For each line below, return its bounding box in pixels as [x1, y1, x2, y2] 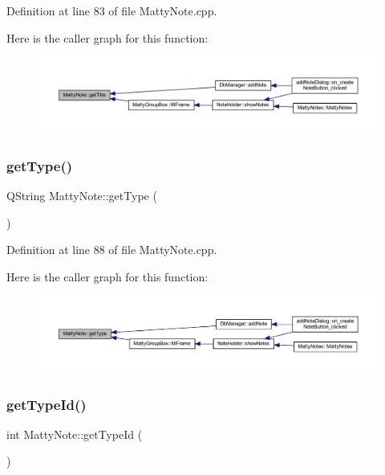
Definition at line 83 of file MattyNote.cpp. [6, 2, 217, 18]
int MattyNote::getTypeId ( [6, 425, 143, 442]
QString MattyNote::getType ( [6, 187, 157, 204]
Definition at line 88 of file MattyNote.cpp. [6, 241, 217, 258]
